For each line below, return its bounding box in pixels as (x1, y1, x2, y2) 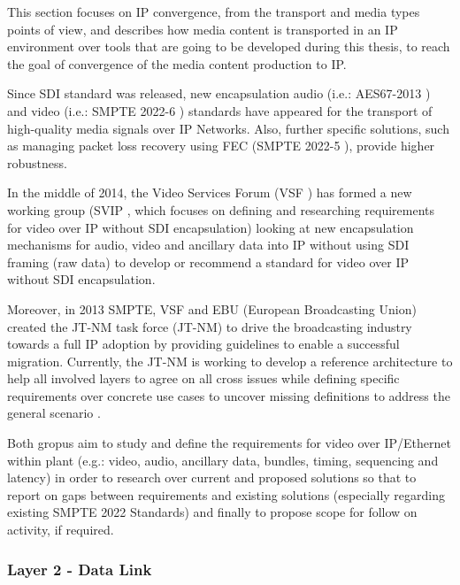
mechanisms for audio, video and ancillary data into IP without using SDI (7, 235, 410, 254)
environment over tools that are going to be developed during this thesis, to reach (7, 37, 450, 56)
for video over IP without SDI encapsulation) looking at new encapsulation (7, 218, 414, 236)
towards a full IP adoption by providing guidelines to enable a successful (7, 335, 400, 353)
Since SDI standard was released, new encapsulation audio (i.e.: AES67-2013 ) (7, 84, 431, 103)
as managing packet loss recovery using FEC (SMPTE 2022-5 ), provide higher (7, 136, 435, 155)
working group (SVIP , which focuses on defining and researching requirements (7, 200, 434, 219)
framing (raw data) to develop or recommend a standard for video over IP (7, 252, 409, 271)
